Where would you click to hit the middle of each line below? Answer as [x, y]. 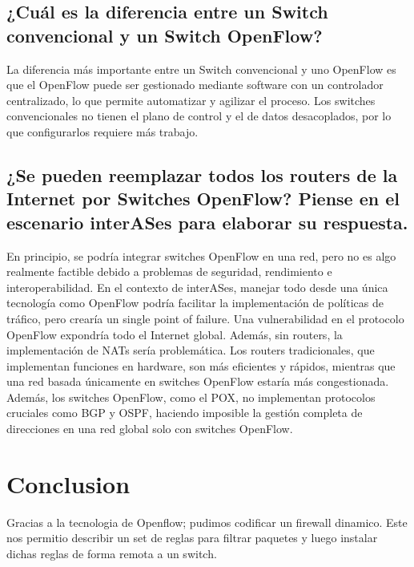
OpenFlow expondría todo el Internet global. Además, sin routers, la [175, 334]
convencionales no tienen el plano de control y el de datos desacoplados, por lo [199, 116]
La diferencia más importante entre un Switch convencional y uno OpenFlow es [201, 69]
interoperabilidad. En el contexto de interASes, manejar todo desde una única [197, 287]
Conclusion [68, 483]
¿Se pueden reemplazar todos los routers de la [202, 174]
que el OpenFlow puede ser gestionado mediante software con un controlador [195, 85]
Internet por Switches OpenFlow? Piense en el [203, 198]
